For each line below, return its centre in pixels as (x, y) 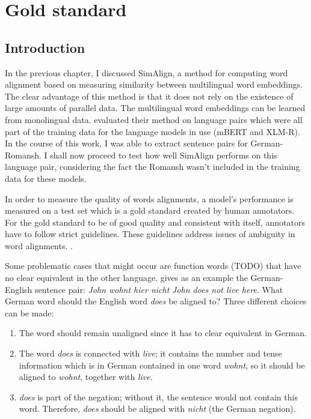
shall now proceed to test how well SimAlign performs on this (164, 155)
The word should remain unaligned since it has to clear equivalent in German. (163, 333)
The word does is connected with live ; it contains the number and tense (150, 353)
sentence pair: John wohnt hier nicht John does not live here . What (159, 289)
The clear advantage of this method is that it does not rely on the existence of (149, 96)
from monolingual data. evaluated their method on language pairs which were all (154, 119)
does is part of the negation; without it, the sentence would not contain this (158, 396)
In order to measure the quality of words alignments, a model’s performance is (149, 198)
